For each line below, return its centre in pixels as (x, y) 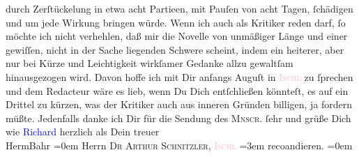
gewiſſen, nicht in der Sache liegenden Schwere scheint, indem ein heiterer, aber (175, 49)
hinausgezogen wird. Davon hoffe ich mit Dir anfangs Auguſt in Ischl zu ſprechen (179, 76)
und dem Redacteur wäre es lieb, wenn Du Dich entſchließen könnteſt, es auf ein (177, 90)
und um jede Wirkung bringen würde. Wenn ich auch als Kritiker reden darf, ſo (176, 22)
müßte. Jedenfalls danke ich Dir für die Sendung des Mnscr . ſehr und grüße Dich (178, 118)
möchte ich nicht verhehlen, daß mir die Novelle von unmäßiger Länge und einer (177, 36)
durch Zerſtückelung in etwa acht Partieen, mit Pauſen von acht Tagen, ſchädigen (179, 8)
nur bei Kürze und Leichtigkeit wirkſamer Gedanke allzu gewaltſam (150, 63)
